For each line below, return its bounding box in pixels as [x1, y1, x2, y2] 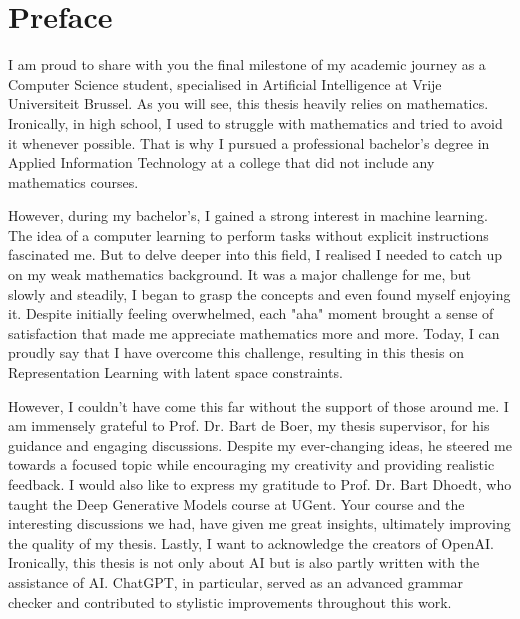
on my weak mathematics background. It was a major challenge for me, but [8, 264, 472, 285]
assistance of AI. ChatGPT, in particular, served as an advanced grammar [8, 571, 464, 592]
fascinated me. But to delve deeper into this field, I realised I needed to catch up [8, 244, 502, 265]
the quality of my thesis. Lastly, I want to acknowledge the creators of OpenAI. [8, 532, 494, 553]
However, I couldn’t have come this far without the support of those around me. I [8, 395, 509, 416]
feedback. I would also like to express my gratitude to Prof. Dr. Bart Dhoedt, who [8, 474, 512, 494]
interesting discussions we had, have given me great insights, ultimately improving [8, 513, 511, 534]
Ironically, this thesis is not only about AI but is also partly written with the [8, 552, 480, 573]
